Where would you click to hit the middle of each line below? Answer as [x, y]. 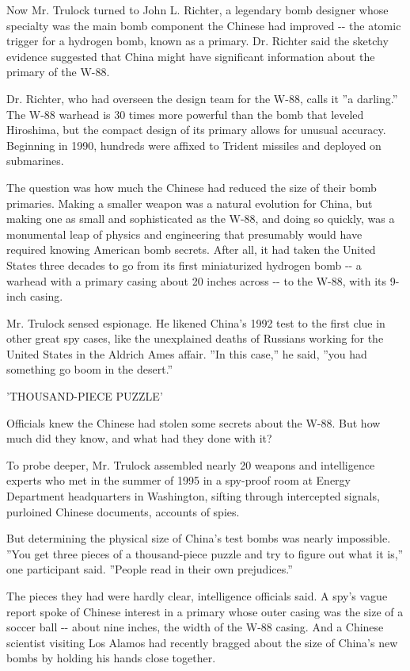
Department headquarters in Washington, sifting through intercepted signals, [193, 496]
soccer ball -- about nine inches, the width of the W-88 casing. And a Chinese [195, 627]
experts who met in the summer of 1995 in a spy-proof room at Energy [178, 480]
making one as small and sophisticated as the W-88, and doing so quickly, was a [201, 219]
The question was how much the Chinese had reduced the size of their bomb [192, 187]
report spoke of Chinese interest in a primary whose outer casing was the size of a [205, 611]
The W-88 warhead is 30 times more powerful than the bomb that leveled [185, 114]
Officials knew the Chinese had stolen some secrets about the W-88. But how [194, 422]
